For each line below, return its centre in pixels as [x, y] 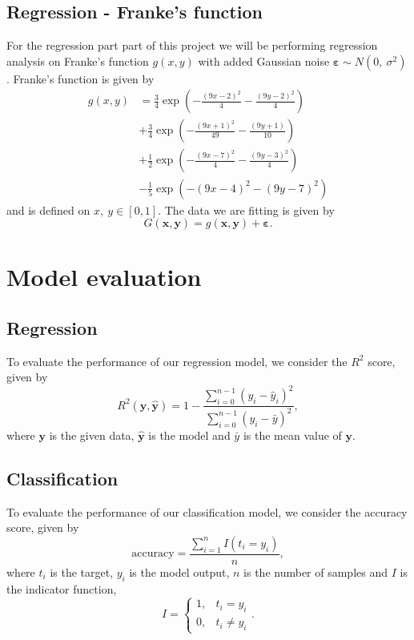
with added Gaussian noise [264, 60]
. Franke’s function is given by [80, 78]
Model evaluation [104, 277]
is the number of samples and [316, 572]
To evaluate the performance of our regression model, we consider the [177, 361]
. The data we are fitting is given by [246, 209]
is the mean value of [292, 435]
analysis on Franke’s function [78, 60]
